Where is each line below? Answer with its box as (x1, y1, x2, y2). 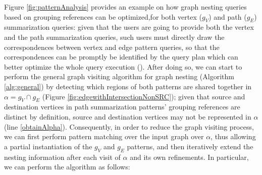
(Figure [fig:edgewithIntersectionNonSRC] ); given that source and (42, 91, 245, 101)
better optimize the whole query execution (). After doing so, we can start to (4, 61, 242, 72)
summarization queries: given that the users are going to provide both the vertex (4, 22, 254, 32)
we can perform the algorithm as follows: (4, 161, 130, 172)
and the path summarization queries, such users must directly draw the (4, 31, 225, 42)
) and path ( (208, 11, 247, 22)
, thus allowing (211, 131, 256, 142)
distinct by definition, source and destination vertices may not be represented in (4, 111, 251, 122)
